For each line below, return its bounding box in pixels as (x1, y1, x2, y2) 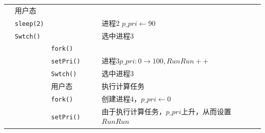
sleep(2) (15, 20, 44, 27)
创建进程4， (101, 93, 141, 104)
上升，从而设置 (181, 106, 231, 116)
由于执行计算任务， (101, 106, 166, 116)
